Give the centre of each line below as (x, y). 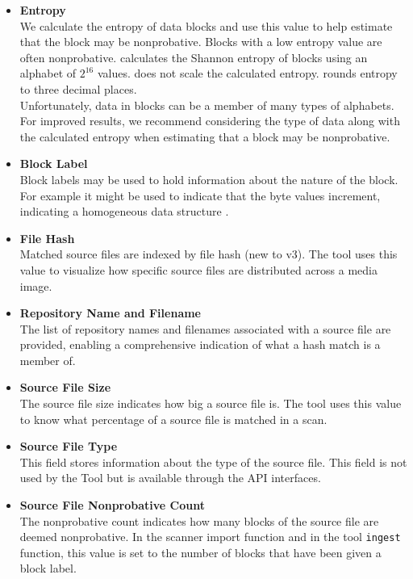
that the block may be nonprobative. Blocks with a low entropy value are (201, 42)
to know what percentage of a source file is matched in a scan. (173, 419)
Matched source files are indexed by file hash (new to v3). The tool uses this (209, 254)
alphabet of (48, 73)
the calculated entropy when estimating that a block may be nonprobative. (205, 136)
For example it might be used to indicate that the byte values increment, (200, 195)
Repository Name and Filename (110, 313)
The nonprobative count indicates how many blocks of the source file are (199, 520)
